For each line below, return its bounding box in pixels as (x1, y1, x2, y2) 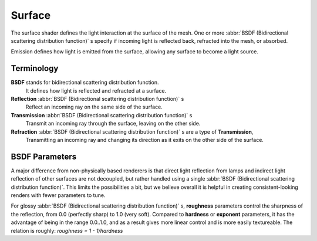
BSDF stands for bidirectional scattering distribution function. (11, 79, 159, 86)
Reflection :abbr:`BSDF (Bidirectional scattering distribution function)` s (11, 96, 184, 103)
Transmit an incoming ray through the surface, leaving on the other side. (25, 120, 201, 127)
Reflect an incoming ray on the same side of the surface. (25, 103, 163, 111)
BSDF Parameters (11, 151, 77, 161)
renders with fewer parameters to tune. (11, 192, 106, 199)
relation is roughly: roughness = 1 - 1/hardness (11, 227, 123, 234)
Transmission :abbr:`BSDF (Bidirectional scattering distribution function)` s (11, 111, 193, 118)
